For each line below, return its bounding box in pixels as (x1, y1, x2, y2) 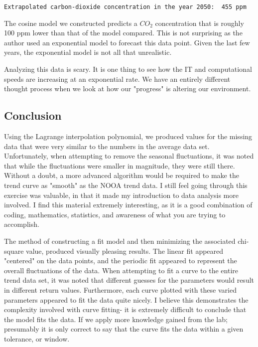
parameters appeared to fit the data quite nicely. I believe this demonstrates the (4, 294, 249, 305)
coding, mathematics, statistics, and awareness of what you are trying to (4, 209, 226, 219)
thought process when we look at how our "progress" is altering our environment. (4, 83, 251, 94)
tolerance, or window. (4, 333, 70, 344)
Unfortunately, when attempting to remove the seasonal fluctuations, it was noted (4, 151, 254, 161)
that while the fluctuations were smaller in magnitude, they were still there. (4, 160, 235, 171)
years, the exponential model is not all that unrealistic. (4, 47, 172, 57)
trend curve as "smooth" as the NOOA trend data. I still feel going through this (4, 179, 248, 190)
